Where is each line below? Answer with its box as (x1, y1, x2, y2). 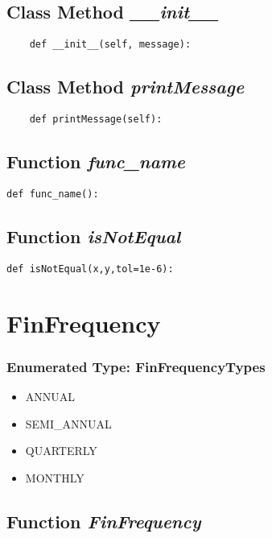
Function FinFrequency (6, 508, 201, 533)
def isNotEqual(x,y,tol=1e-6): (6, 263, 174, 275)
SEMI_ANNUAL (25, 415, 112, 432)
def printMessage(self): (29, 114, 163, 126)
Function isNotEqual (6, 223, 181, 248)
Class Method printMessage (6, 74, 245, 99)
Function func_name (6, 149, 185, 174)
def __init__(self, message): (29, 39, 192, 51)
